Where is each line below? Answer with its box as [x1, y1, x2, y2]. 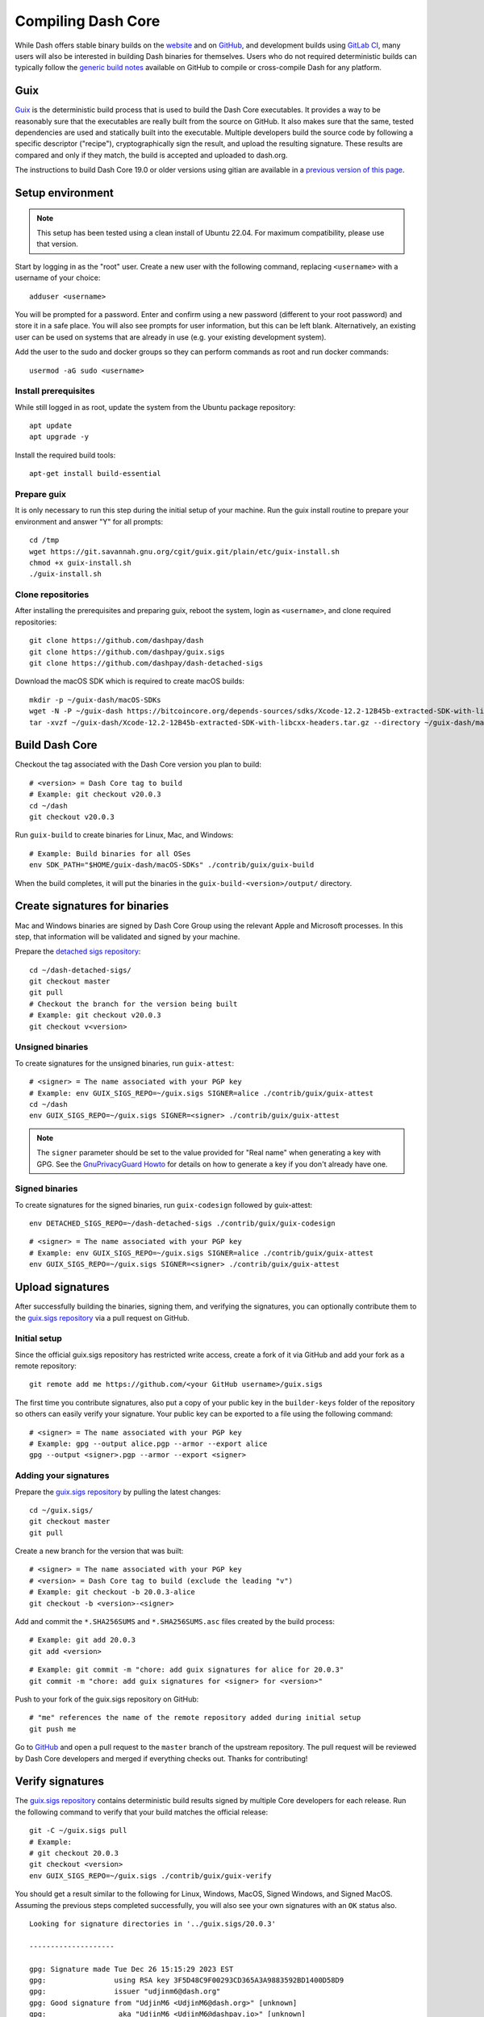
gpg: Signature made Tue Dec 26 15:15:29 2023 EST [29, 1965, 234, 1973]
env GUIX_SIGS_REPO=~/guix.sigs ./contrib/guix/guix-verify [29, 1871, 272, 1880]
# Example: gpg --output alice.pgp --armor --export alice [29, 1439, 268, 1448]
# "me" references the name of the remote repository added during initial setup [29, 1713, 361, 1723]
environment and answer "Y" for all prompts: [15, 516, 164, 526]
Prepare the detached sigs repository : [15, 946, 141, 956]
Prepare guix [15, 488, 66, 499]
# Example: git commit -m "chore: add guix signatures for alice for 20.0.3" [29, 1665, 344, 1674]
